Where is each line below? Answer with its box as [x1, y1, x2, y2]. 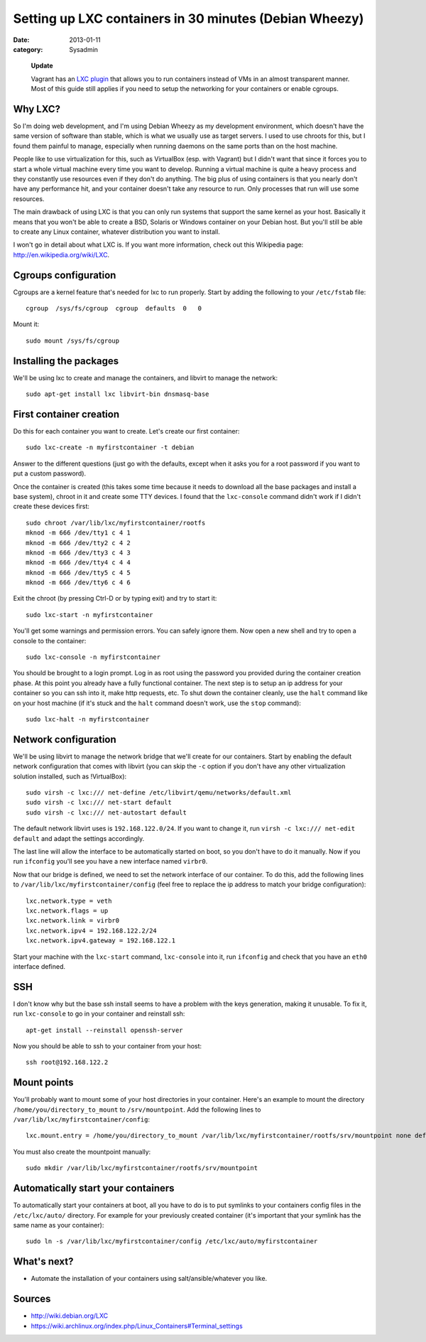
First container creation [13, 408, 120, 420]
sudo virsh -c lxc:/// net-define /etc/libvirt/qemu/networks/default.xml [26, 789, 292, 797]
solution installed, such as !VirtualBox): [13, 772, 127, 780]
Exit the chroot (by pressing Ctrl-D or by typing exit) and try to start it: [13, 594, 217, 603]
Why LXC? [13, 103, 60, 115]
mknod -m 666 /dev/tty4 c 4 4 [26, 559, 131, 567]
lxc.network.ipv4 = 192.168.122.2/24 [26, 926, 158, 935]
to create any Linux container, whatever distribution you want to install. [13, 227, 220, 236]
